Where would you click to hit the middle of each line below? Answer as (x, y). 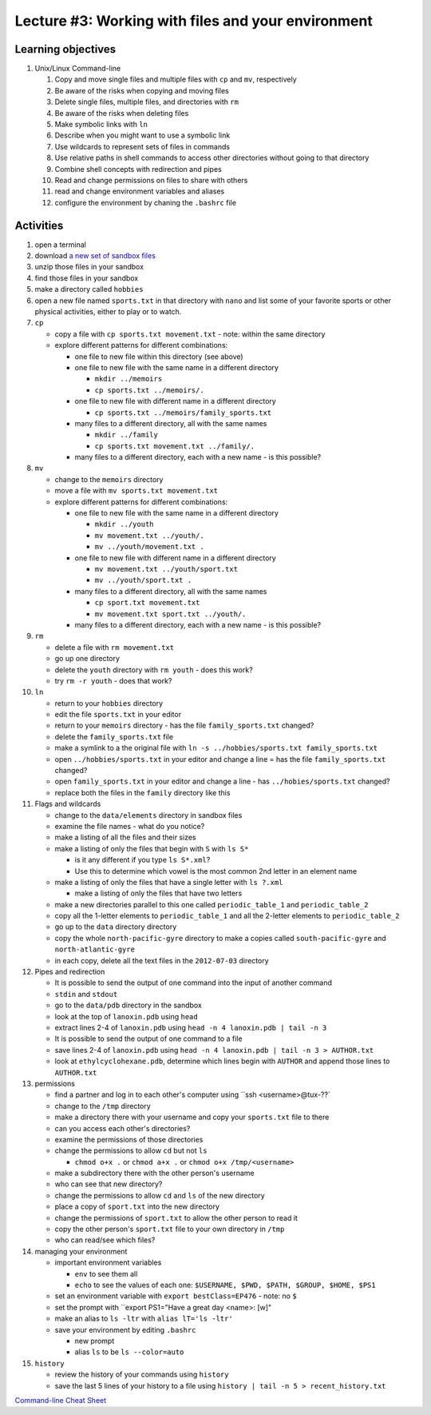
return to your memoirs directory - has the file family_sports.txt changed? (184, 725)
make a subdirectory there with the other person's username (154, 1173)
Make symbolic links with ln (101, 125)
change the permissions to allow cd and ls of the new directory (160, 1195)
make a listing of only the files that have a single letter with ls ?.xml (169, 882)
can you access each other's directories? (123, 1128)
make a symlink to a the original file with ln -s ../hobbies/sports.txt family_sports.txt (216, 748)
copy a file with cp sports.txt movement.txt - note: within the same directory (190, 334)
